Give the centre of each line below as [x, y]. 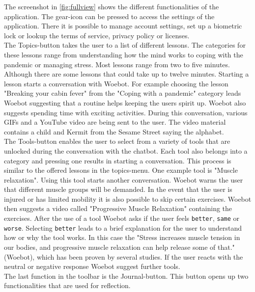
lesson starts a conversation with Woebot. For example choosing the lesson [116, 83]
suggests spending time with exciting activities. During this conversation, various [126, 112]
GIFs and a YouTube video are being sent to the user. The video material [115, 122]
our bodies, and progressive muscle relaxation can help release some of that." [119, 247]
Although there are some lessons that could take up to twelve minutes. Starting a [127, 74]
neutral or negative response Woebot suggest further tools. [92, 266]
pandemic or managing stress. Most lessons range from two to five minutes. [117, 64]
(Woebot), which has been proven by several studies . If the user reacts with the [124, 256]
